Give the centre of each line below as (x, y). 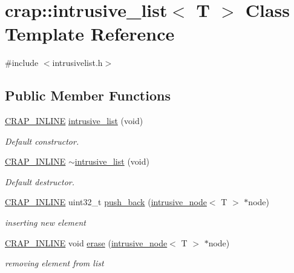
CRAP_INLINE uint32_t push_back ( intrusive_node (106, 202)
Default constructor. (42, 141)
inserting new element (45, 222)
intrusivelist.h (77, 63)
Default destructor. (40, 181)
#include (22, 63)
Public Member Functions (88, 95)
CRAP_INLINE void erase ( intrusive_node (86, 242)
